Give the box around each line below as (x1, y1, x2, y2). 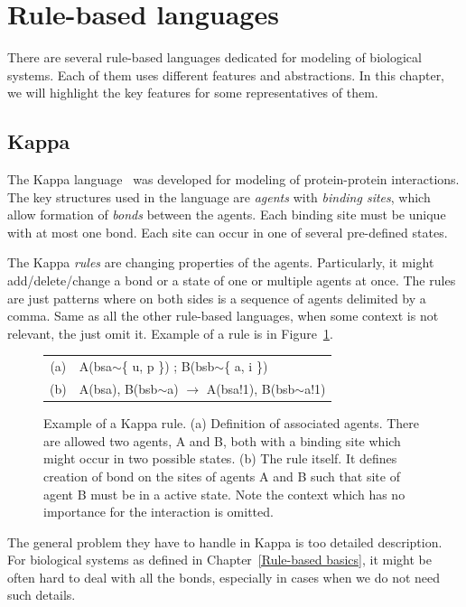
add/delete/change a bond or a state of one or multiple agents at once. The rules (7, 271, 456, 290)
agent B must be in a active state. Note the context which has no (43, 484, 405, 503)
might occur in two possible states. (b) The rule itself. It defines (43, 449, 397, 468)
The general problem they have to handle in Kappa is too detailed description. (7, 532, 443, 551)
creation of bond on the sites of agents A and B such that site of (43, 466, 400, 485)
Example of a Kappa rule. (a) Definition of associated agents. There (43, 414, 420, 433)
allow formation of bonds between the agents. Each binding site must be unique (7, 205, 446, 224)
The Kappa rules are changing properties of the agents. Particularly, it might (7, 253, 434, 272)
